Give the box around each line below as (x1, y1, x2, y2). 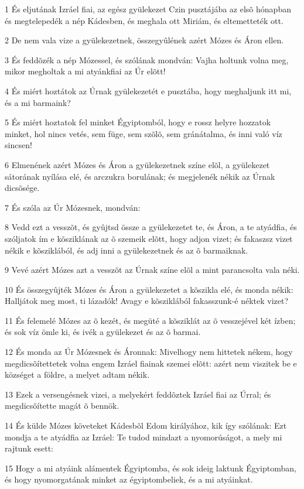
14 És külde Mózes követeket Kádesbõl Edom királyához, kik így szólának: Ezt (5, 419, 287, 432)
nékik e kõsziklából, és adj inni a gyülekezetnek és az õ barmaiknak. (5, 244, 248, 256)
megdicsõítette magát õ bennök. (5, 399, 119, 412)
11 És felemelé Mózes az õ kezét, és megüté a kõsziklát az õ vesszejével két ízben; (5, 314, 296, 326)
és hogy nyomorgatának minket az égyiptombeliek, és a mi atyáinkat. (5, 473, 253, 485)
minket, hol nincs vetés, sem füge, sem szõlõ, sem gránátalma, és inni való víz (5, 127, 282, 139)
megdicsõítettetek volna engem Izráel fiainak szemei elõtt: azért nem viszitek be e (5, 357, 297, 369)
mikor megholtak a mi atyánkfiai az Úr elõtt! (5, 65, 166, 77)
